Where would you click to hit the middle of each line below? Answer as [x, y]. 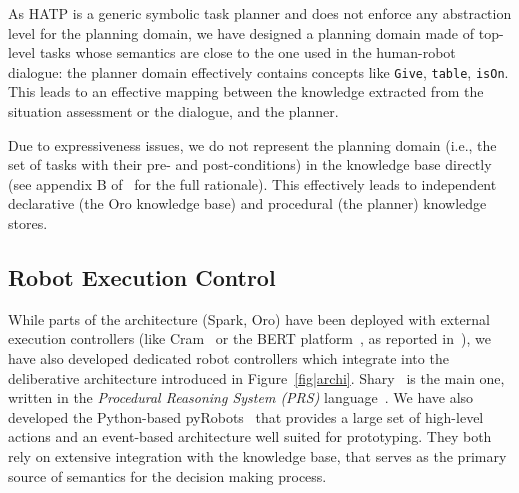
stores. [28, 223]
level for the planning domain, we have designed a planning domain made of [241, 32]
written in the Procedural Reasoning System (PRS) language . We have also [241, 397]
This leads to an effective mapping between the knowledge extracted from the [246, 91]
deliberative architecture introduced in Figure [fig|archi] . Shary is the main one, [256, 377]
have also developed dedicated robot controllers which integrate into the [228, 357]
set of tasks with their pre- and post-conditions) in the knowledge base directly [250, 164]
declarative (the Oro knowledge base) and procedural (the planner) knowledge [247, 203]
